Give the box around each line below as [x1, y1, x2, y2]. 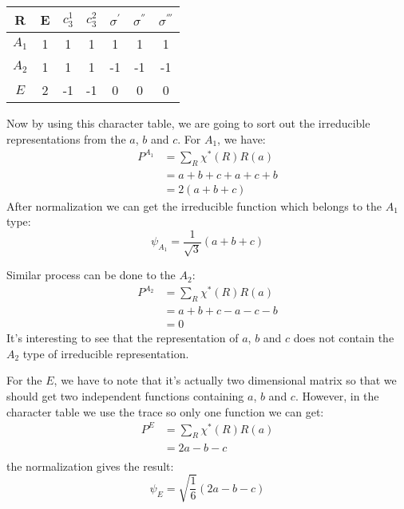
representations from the [6, 130, 126, 147]
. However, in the [295, 387, 379, 404]
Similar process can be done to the [6, 266, 176, 283]
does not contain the [293, 329, 394, 346]
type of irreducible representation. [22, 345, 189, 361]
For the [6, 372, 42, 389]
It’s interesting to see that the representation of [6, 329, 239, 346]
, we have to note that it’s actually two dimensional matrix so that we [53, 372, 397, 389]
